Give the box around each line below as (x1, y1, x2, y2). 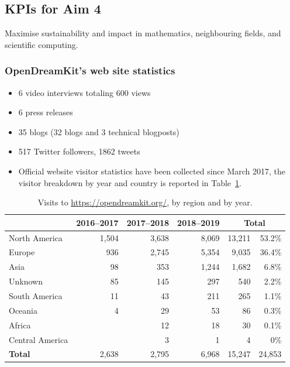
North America (9, 231, 63, 243)
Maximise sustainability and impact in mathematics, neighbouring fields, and (5, 27, 281, 39)
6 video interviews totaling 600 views (18, 86, 151, 98)
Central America (9, 333, 68, 345)
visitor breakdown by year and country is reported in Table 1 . (18, 176, 241, 188)
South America (9, 289, 63, 301)
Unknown (9, 275, 43, 287)
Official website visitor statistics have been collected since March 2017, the (18, 164, 286, 177)
